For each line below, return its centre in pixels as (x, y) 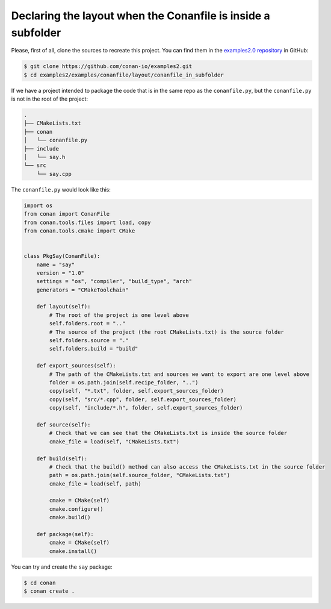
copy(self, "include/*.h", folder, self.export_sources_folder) (146, 408)
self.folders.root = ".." (87, 323)
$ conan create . (49, 591)
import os (38, 205)
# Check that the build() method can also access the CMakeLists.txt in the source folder (187, 467)
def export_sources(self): (76, 366)
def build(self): (62, 458)
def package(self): (65, 534)
